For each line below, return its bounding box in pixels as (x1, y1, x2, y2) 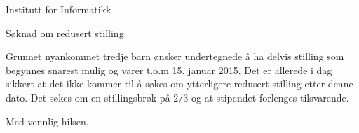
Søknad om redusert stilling (6, 25, 124, 40)
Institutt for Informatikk (6, 2, 111, 16)
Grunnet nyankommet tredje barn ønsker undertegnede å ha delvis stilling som (6, 49, 344, 64)
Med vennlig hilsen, (6, 113, 89, 128)
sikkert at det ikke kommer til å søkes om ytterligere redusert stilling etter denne (6, 76, 353, 91)
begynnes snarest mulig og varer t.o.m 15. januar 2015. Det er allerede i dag (6, 62, 332, 77)
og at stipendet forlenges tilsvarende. (191, 90, 349, 104)
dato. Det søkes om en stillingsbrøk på (6, 90, 170, 104)
